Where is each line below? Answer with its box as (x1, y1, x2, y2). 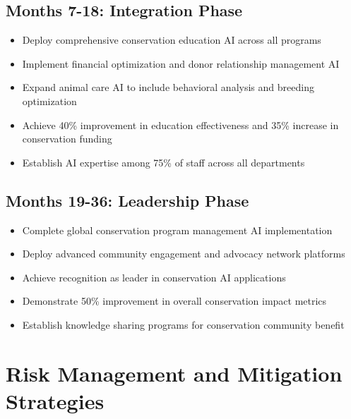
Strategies (6, 386, 105, 415)
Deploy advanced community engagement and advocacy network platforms (22, 246, 345, 261)
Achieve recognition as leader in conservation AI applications (22, 269, 286, 284)
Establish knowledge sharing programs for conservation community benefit (22, 317, 345, 332)
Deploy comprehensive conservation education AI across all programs (22, 32, 321, 47)
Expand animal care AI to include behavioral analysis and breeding (22, 80, 314, 95)
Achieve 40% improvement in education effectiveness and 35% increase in (22, 117, 339, 132)
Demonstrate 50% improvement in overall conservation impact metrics (22, 293, 327, 308)
